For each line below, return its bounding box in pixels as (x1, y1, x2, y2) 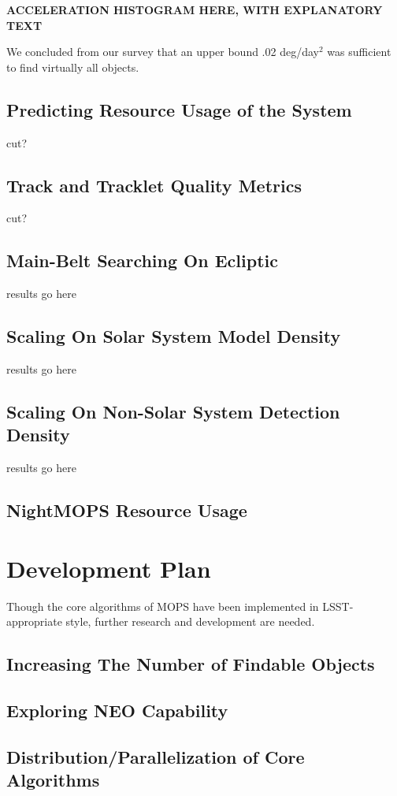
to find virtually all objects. (6, 58, 139, 75)
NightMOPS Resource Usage (6, 498, 247, 523)
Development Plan (6, 552, 211, 584)
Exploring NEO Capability (6, 698, 228, 723)
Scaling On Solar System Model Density (6, 324, 341, 348)
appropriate (6, 613, 62, 630)
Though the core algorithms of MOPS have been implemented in (6, 597, 319, 614)
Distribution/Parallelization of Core (6, 744, 305, 768)
